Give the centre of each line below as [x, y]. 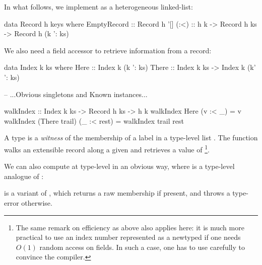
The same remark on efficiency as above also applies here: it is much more [130, 227]
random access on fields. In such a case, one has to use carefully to [142, 247]
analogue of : [24, 176]
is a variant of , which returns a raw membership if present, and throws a [117, 193]
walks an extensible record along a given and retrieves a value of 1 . [107, 148]
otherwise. [37, 202]
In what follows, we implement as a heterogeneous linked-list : [99, 7]
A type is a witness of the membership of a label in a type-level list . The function [131, 138]
